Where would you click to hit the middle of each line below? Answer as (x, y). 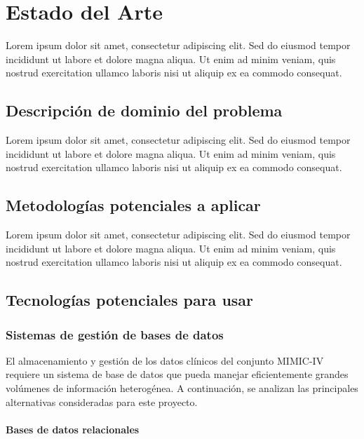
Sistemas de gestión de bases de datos (115, 334)
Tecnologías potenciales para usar (130, 300)
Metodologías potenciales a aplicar (133, 205)
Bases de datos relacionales (73, 429)
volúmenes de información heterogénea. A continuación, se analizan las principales (182, 388)
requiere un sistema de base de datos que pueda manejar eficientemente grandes (177, 374)
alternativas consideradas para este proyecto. (102, 401)
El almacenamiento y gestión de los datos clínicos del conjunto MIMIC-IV (165, 360)
